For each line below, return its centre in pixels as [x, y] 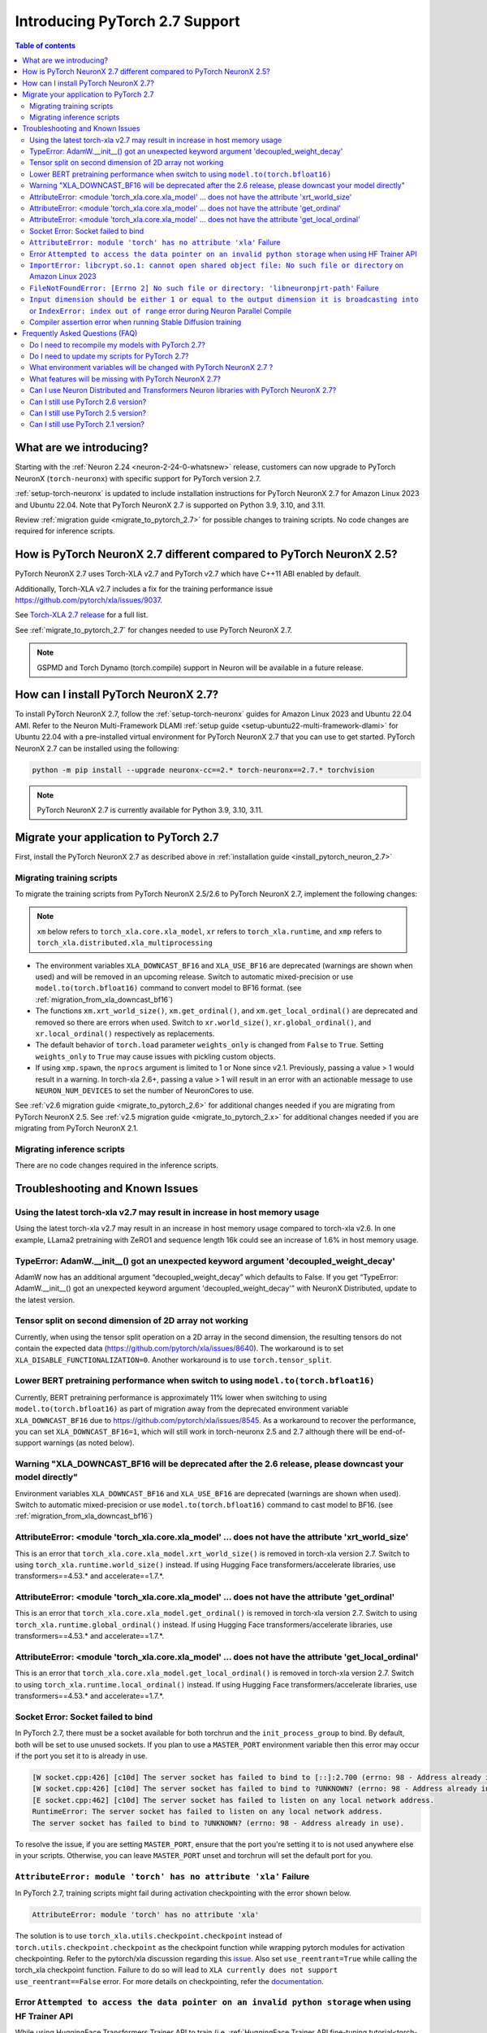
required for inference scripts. [65, 531]
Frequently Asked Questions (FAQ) [80, 333]
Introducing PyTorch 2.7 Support [127, 21]
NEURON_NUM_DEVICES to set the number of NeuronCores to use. [145, 1091]
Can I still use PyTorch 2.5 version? [88, 413]
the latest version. [45, 1299]
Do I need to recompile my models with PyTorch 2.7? [118, 345]
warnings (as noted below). [89, 1443]
